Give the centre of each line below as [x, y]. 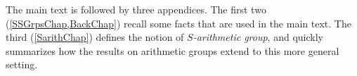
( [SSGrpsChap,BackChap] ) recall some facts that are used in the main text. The [178, 23]
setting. [22, 64]
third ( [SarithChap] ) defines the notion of [95, 37]
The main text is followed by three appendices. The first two [136, 9]
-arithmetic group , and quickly [258, 37]
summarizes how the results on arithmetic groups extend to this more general [173, 50]
